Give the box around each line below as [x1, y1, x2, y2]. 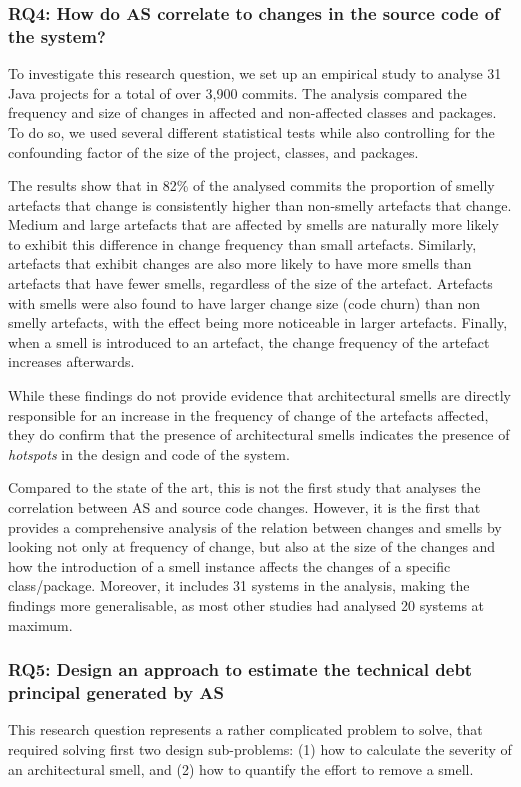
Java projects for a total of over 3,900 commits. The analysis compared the [8, 82, 467, 103]
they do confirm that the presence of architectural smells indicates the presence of [8, 424, 510, 445]
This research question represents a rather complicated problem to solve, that [8, 719, 483, 740]
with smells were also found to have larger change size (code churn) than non [8, 292, 481, 313]
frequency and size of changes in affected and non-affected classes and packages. [8, 102, 497, 123]
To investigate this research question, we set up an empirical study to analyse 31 [8, 63, 502, 84]
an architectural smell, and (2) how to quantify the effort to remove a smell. [8, 758, 474, 779]
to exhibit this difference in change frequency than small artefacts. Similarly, [8, 233, 477, 254]
